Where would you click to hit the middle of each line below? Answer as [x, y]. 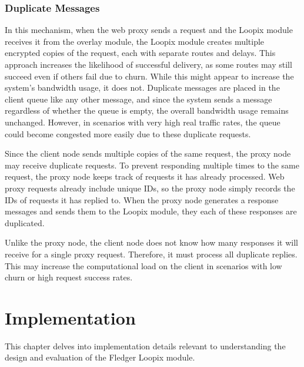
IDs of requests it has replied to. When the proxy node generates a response [142, 199]
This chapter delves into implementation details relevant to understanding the [145, 345]
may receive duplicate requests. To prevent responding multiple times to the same [152, 165]
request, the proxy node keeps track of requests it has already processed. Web [145, 176]
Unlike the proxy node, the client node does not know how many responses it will [151, 242]
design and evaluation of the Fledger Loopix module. [100, 357]
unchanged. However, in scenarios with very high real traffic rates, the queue [143, 122]
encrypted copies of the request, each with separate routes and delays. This [140, 53]
